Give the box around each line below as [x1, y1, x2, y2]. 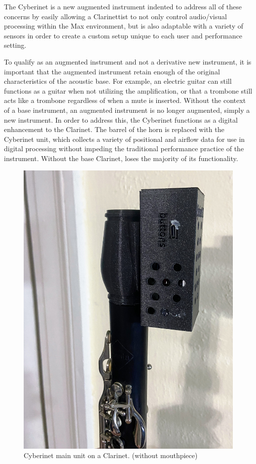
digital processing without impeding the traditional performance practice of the [4, 143, 244, 154]
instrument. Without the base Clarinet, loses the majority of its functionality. [4, 153, 238, 163]
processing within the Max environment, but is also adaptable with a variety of [4, 21, 244, 31]
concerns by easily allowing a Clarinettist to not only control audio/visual [4, 11, 227, 21]
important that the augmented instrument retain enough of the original [4, 66, 220, 76]
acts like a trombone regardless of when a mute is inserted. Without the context [4, 95, 246, 105]
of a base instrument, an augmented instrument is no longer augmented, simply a [4, 104, 250, 115]
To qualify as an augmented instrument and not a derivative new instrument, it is [4, 56, 252, 66]
